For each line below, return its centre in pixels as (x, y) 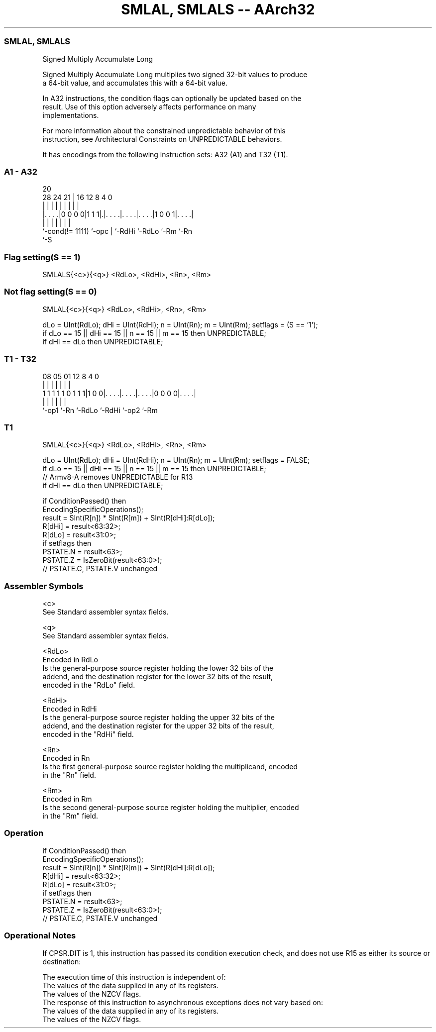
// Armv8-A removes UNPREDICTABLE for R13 (118, 477)
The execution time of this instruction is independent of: (134, 977)
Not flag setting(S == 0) (51, 292)
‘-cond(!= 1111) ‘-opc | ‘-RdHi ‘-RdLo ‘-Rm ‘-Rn (117, 231)
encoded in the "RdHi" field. (88, 734)
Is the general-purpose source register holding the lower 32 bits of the (158, 668)
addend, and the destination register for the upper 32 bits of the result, (158, 726)
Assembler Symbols (44, 586)
